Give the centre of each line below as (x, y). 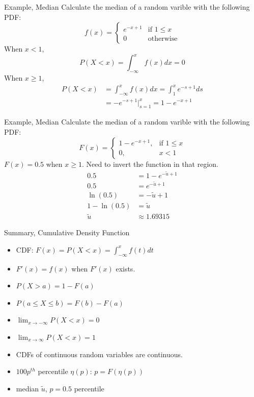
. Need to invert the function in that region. (150, 164)
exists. (125, 268)
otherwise (163, 39)
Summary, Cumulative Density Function (67, 232)
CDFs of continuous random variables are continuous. (99, 354)
